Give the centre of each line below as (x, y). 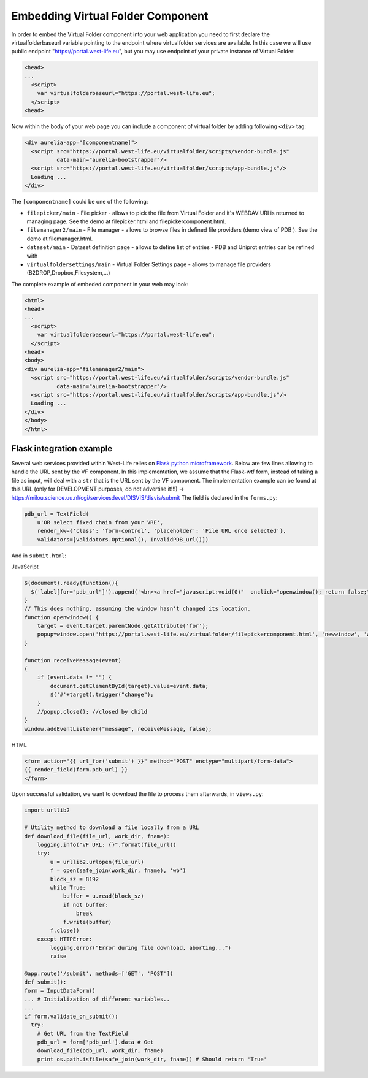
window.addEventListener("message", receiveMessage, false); (118, 729)
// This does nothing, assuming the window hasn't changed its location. (137, 609)
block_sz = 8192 (75, 879)
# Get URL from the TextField (82, 1034)
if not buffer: (86, 905)
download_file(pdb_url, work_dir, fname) (100, 1051)
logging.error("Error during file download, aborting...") (141, 948)
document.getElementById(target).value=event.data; (129, 686)
